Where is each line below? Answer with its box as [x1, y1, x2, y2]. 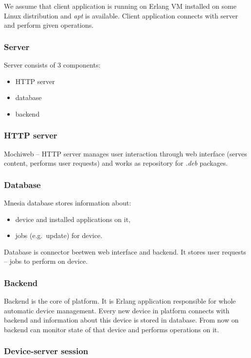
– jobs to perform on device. [4, 256, 88, 266]
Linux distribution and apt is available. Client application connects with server [4, 10, 238, 20]
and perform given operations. [4, 20, 94, 30]
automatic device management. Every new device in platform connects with [4, 305, 230, 315]
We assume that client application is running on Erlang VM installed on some [4, 1, 236, 11]
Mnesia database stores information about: [4, 198, 131, 207]
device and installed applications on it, [15, 214, 131, 224]
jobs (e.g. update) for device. [15, 230, 103, 240]
